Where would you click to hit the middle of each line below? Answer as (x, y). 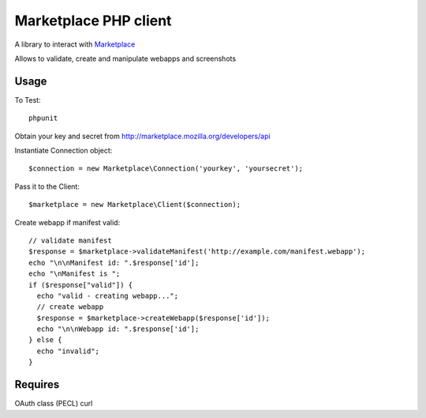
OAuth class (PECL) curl (54, 404)
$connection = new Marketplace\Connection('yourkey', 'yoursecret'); (166, 169)
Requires (37, 384)
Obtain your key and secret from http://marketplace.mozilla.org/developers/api (143, 136)
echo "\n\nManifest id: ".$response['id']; (114, 262)
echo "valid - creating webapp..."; (108, 296)
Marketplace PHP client (93, 21)
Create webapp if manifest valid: (67, 222)
